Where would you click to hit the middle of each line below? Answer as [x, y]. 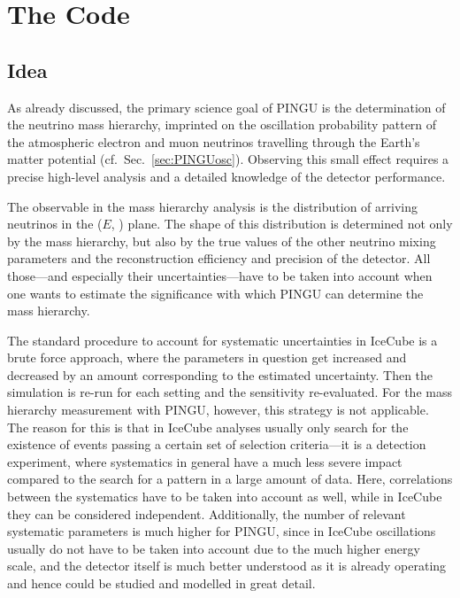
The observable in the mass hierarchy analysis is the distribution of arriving [212, 206]
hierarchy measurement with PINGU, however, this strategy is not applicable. [218, 410]
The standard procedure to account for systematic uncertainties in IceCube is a [222, 340]
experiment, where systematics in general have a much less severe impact [205, 461]
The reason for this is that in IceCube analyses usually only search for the [208, 427]
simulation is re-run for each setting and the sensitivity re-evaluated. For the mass [230, 392]
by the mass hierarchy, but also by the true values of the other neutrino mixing [222, 241]
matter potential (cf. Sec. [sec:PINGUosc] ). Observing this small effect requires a [228, 159]
